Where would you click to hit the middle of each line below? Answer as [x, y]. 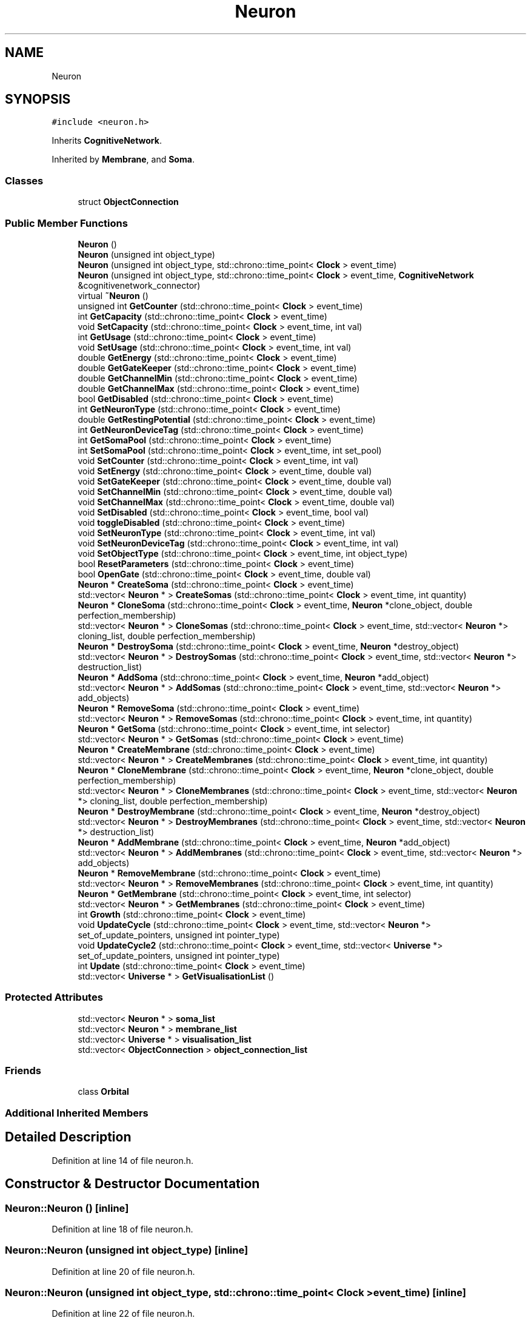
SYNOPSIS [38, 99]
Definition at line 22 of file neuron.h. [123, 1314]
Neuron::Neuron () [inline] [67, 1208]
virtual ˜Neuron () [113, 295]
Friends [23, 1071]
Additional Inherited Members [77, 1113]
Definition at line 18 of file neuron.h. [122, 1229]
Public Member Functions [66, 223]
